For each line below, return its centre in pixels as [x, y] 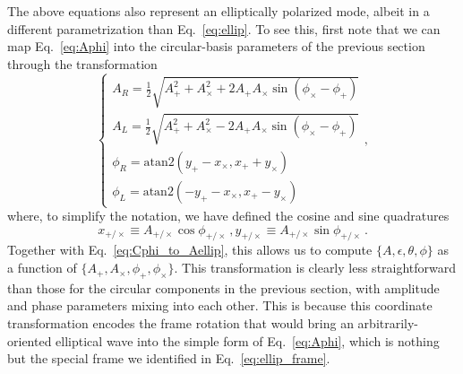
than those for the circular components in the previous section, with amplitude [223, 287]
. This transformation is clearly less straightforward [315, 268]
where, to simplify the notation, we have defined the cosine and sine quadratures [228, 216]
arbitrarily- [388, 323]
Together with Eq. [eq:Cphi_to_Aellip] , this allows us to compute [190, 250]
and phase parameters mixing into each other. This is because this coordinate [220, 305]
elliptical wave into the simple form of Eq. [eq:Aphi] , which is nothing [248, 340]
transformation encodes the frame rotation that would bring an [180, 323]
